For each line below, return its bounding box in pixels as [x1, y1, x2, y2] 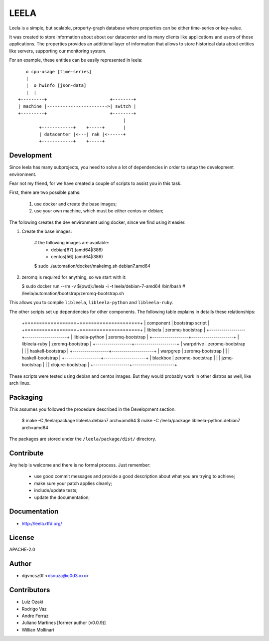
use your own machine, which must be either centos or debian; [34, 208, 164, 214]
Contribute [9, 449, 44, 457]
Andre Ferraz [21, 613, 49, 619]
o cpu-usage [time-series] [25, 69, 92, 74]
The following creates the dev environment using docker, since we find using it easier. [9, 219, 186, 225]
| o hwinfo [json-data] [25, 83, 87, 88]
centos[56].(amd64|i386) [51, 254, 103, 260]
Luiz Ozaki [21, 599, 43, 605]
